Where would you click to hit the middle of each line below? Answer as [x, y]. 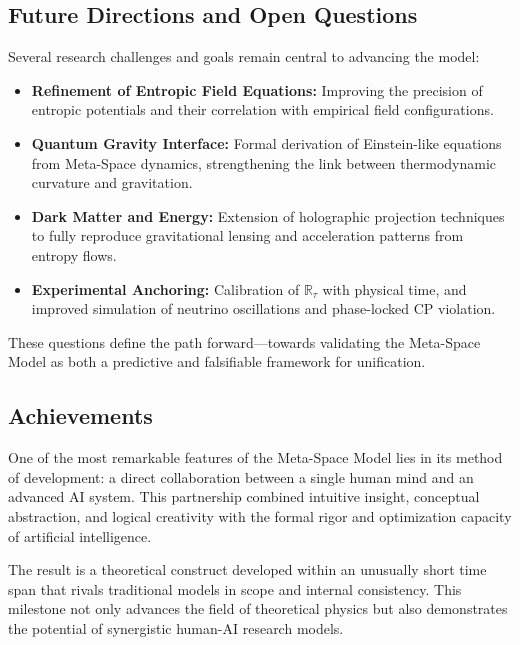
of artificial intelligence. [80, 535]
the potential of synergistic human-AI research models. [176, 627]
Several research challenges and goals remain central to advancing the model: [244, 56]
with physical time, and [394, 288]
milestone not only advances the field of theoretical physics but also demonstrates [258, 608]
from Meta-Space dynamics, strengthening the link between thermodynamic [264, 162]
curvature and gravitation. [112, 182]
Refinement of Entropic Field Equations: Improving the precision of [257, 89]
